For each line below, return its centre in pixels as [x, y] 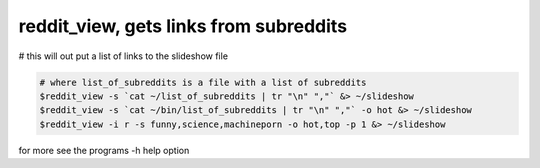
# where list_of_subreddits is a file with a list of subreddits [203, 82]
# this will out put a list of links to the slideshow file [123, 56]
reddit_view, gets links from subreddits [183, 26]
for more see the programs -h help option [104, 150]
